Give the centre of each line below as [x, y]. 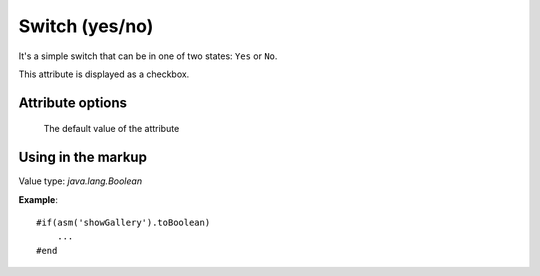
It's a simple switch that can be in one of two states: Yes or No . [148, 56]
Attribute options [73, 102]
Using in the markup [82, 157]
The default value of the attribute [111, 129]
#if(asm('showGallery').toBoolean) [123, 223]
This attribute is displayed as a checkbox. [104, 74]
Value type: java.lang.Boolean [80, 181]
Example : [38, 199]
